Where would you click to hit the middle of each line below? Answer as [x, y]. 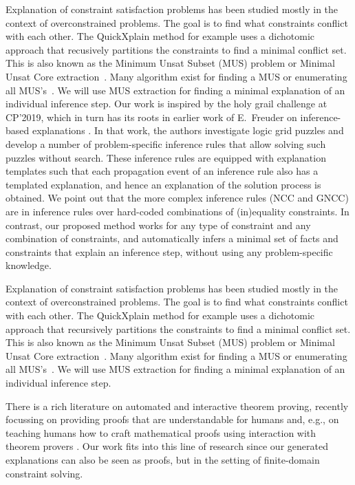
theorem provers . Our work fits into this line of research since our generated [167, 446]
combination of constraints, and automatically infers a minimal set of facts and [172, 238]
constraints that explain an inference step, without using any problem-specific [169, 251]
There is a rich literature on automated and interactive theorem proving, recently [177, 406]
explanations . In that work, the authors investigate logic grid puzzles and [188, 130]
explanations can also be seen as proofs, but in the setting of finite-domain [163, 460]
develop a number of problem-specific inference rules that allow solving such [166, 143]
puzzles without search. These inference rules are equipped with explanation [166, 157]
